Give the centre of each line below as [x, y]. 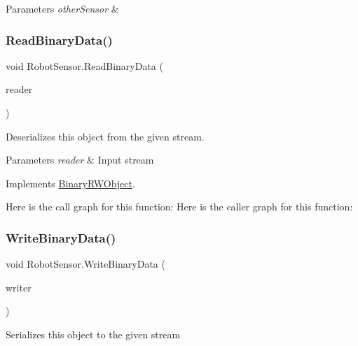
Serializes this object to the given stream [93, 334]
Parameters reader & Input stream [80, 160]
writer [19, 287]
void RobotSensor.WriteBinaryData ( [85, 264]
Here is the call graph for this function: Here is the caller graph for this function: [179, 207]
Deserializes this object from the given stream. [105, 136]
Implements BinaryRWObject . [70, 183]
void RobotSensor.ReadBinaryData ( [84, 65]
